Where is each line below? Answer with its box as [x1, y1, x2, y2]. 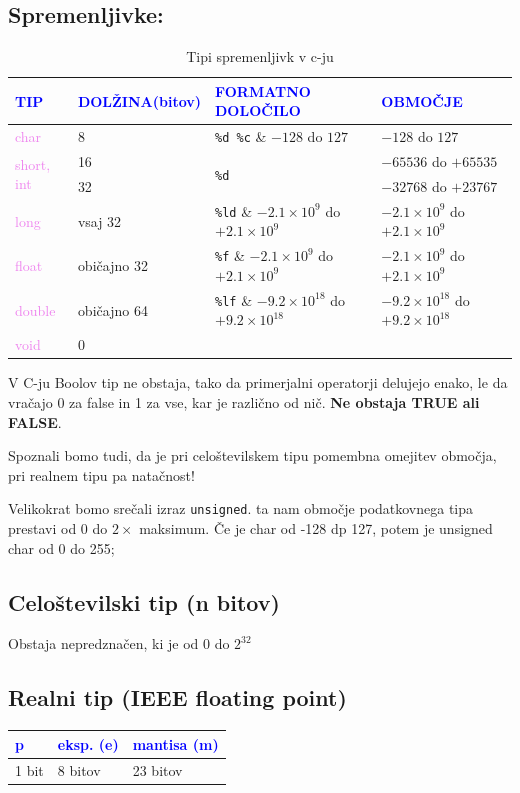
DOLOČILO [215, 100, 301, 121]
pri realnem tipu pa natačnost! [8, 464, 195, 485]
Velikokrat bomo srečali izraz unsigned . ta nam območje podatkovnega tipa [8, 498, 474, 519]
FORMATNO [215, 80, 311, 101]
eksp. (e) [57, 733, 119, 754]
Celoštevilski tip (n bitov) [8, 586, 280, 617]
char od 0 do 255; [8, 537, 115, 558]
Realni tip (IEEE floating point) [8, 682, 347, 713]
